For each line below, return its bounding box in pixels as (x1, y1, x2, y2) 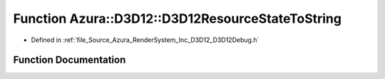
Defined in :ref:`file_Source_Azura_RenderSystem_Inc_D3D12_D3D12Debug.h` (31, 36, 260, 44)
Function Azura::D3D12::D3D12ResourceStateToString (13, 11, 342, 26)
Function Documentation (13, 54, 126, 66)
